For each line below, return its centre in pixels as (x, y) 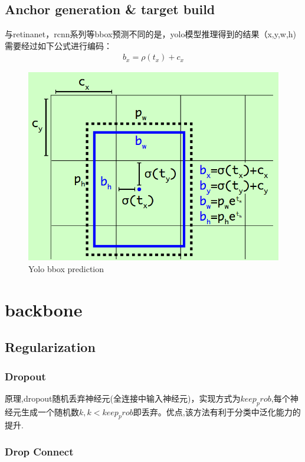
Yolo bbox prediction (66, 268)
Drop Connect (39, 451)
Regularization (50, 347)
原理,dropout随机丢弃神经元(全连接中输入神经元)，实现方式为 (123, 398)
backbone (44, 309)
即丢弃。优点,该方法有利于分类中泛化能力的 (217, 411)
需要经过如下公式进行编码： (58, 45)
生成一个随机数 (50, 411)
